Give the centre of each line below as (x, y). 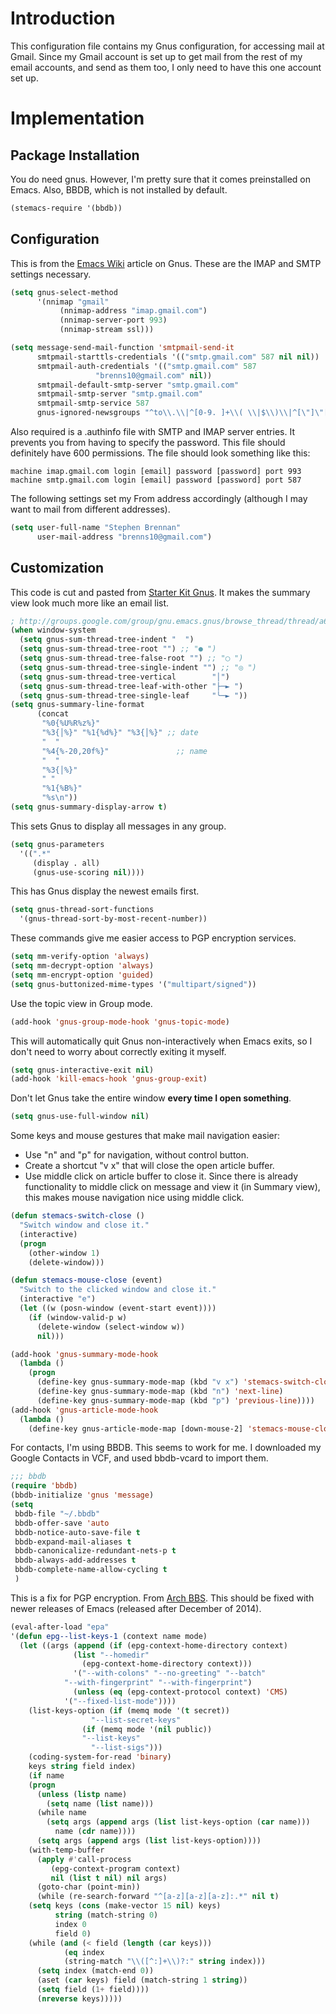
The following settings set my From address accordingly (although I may (159, 498)
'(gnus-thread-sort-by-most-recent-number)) (113, 919)
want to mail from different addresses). (90, 509)
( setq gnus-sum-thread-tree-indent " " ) (107, 640)
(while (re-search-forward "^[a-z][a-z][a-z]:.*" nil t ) (158, 1897)
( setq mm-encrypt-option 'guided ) (82, 975)
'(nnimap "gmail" (73, 302)
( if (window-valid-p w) (78, 1317)
